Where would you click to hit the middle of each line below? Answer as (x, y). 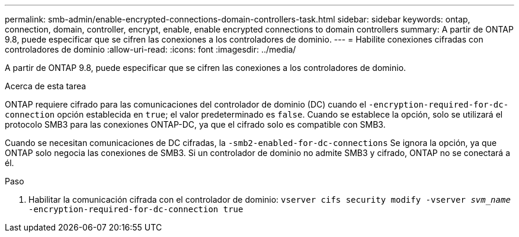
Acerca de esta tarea (46, 86)
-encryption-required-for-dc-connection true (136, 209)
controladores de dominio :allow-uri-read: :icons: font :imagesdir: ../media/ (150, 49)
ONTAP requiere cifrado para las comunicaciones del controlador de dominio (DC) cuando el (186, 104)
